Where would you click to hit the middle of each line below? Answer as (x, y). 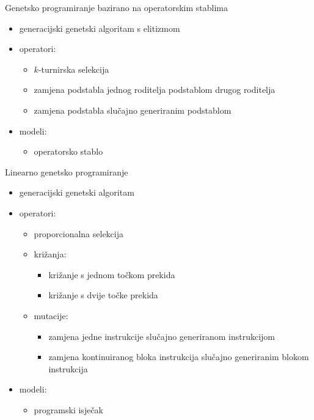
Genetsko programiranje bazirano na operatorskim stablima (116, 7)
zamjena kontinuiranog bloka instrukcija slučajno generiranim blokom (179, 357)
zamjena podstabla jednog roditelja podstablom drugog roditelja (155, 90)
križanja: (50, 254)
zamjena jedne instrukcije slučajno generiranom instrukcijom (162, 336)
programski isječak (68, 409)
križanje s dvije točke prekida (103, 295)
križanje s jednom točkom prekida (112, 274)
